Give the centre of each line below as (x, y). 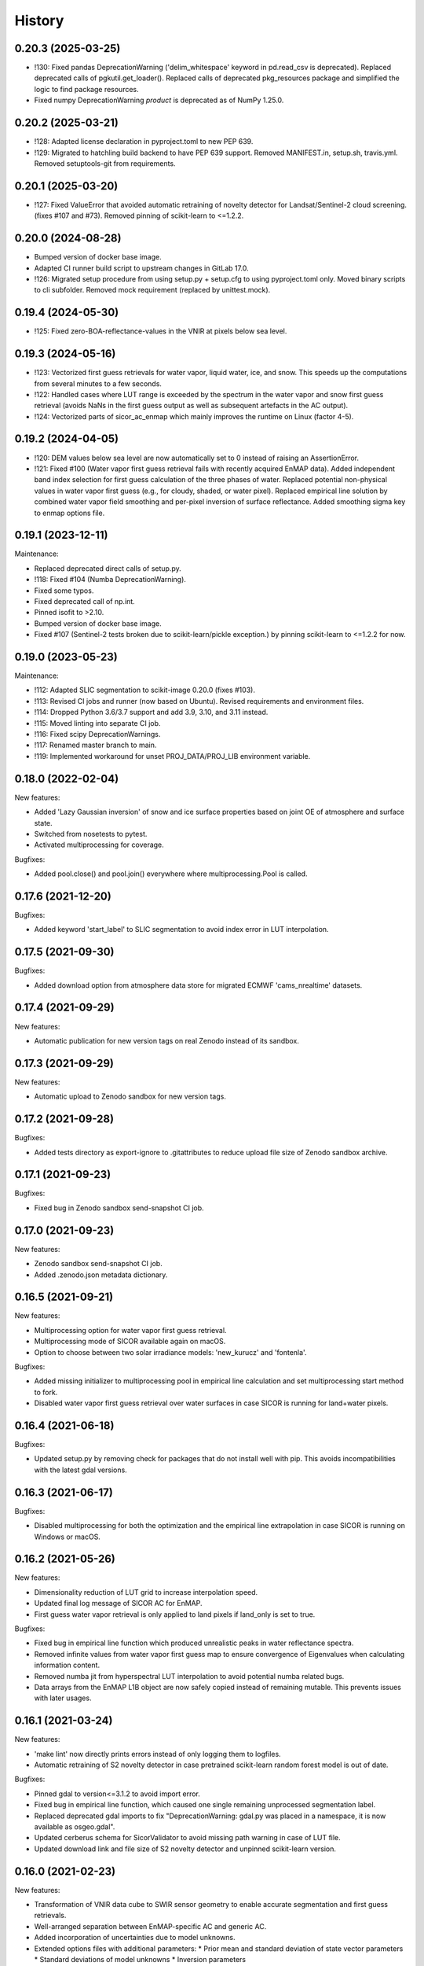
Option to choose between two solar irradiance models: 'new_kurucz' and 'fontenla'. (170, 1352)
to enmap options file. (69, 513)
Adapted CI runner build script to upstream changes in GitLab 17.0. (141, 268)
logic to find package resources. (86, 89)
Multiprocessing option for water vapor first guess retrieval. (130, 1330)
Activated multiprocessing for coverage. (99, 845)
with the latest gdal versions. (80, 1470)
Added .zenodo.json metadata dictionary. (101, 1275)
